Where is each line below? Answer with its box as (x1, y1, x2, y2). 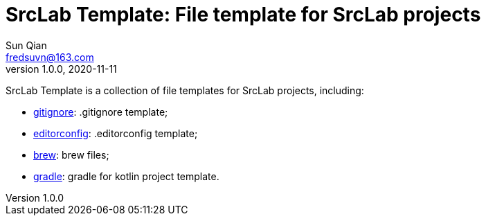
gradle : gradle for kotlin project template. (33, 170, 219, 182)
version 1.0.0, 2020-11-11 (6, 62, 117, 75)
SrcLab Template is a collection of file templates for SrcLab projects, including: (6, 84, 364, 96)
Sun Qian (6, 39, 47, 51)
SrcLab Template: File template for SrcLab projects (6, 3, 481, 26)
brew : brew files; (33, 148, 109, 161)
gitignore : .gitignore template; (33, 105, 168, 118)
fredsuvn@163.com (6, 51, 94, 63)
